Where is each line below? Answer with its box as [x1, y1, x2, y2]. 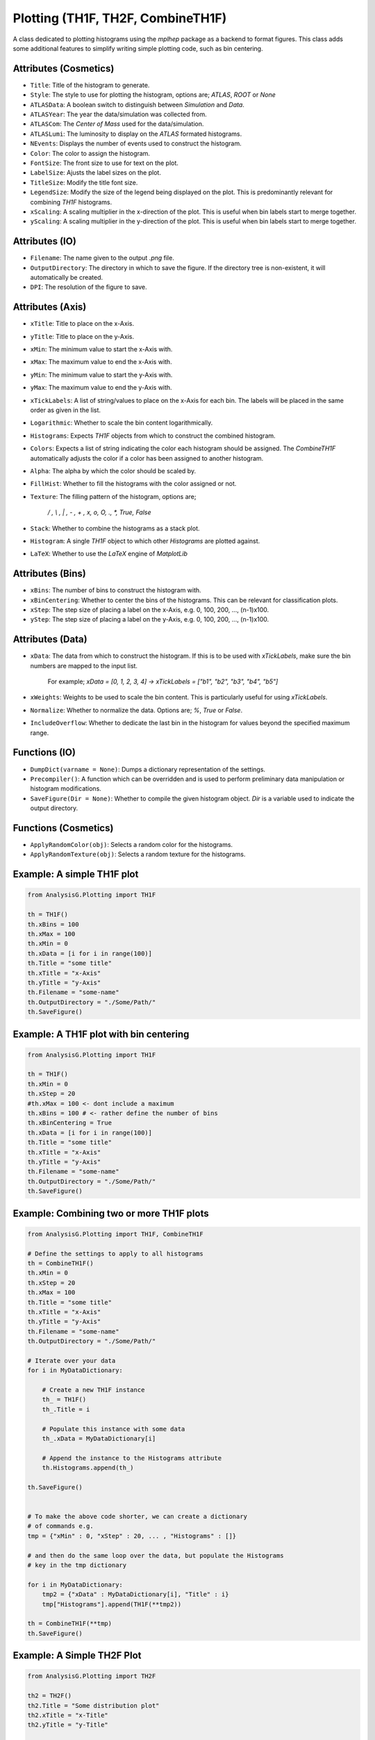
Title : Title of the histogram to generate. [30, 81, 150, 89]
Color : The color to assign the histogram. [30, 149, 151, 157]
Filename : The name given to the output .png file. [30, 254, 175, 262]
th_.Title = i [42, 1405, 90, 1413]
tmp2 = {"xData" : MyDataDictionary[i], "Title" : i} [42, 1590, 229, 1599]
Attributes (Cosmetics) [12, 63, 115, 74]
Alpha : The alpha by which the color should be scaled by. [30, 466, 197, 475]
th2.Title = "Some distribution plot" [27, 1702, 160, 1709]
